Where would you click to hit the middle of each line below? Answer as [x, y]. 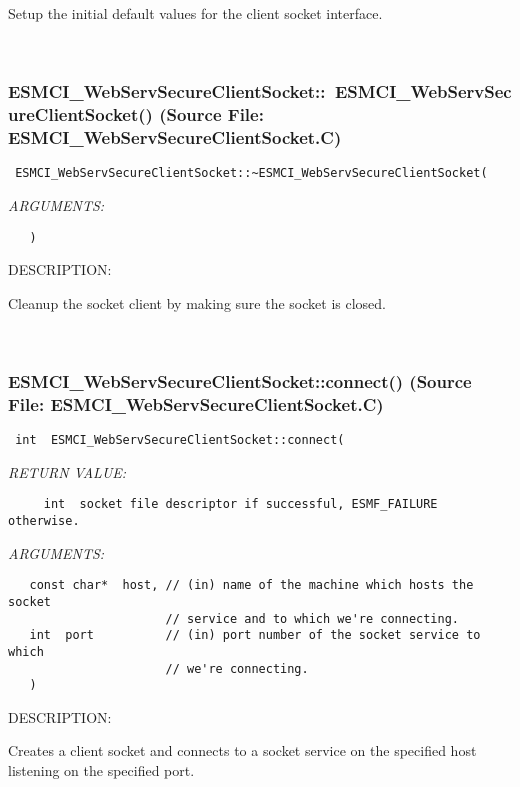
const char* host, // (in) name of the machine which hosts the [251, 585]
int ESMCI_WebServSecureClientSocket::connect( [180, 440]
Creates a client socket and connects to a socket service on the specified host [242, 750]
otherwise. [44, 520]
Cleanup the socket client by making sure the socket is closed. [197, 302]
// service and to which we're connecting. [312, 618]
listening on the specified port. [101, 770]
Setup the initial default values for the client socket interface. [195, 13]
